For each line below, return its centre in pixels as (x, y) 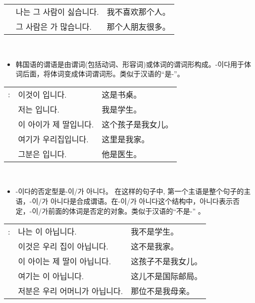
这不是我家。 (155, 246)
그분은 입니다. (42, 154)
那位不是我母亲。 (163, 291)
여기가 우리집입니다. (53, 139)
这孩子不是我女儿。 (167, 261)
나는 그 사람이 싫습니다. (57, 12)
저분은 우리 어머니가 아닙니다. (71, 291)
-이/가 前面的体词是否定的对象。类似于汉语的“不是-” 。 (117, 211)
